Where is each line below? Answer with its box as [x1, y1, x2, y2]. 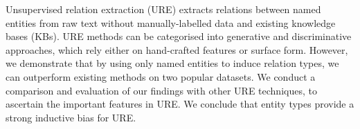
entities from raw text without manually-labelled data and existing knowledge [6, 15, 336, 30]
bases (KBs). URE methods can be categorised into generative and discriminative [6, 29, 352, 43]
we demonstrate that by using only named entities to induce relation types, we [6, 56, 339, 70]
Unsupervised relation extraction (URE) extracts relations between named [6, 2, 321, 16]
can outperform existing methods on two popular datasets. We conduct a [6, 69, 316, 83]
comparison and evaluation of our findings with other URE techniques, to [6, 83, 317, 97]
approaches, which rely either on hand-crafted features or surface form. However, [6, 42, 348, 57]
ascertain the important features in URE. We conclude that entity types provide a [6, 97, 354, 111]
